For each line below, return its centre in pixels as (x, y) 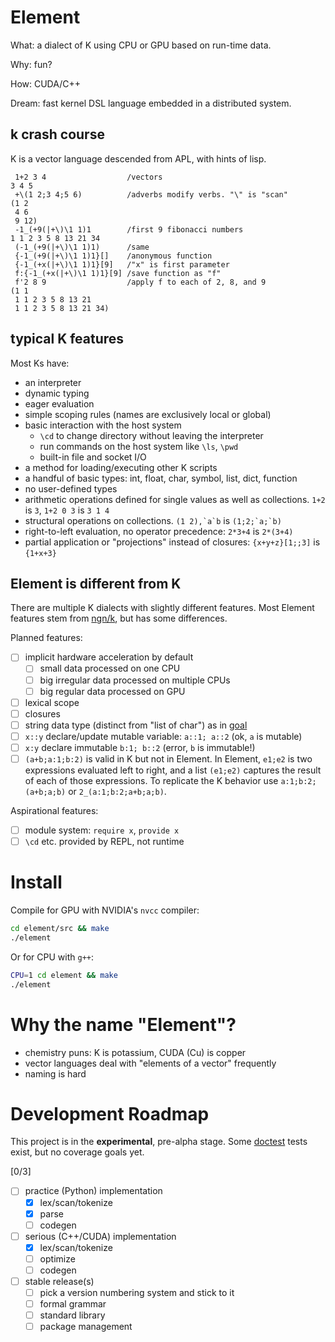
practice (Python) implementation (93, 1191)
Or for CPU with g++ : (52, 957)
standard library (72, 1315)
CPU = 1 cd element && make (64, 975)
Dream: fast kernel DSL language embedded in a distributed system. (151, 103)
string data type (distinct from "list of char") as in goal (136, 725)
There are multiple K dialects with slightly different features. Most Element (162, 608)
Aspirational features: (54, 810)
